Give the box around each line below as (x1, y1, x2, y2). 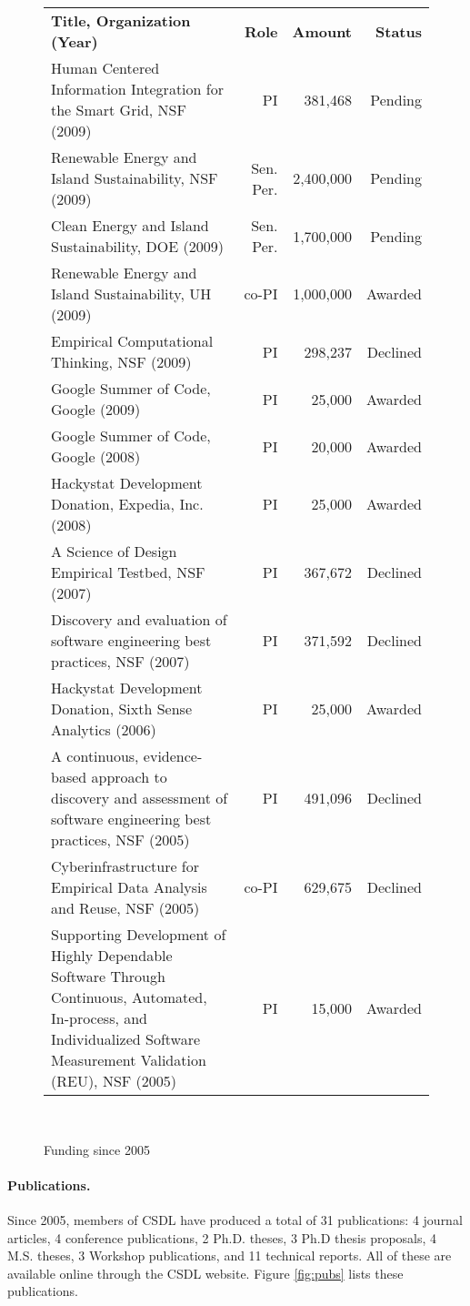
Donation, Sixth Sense (51, 698, 193, 719)
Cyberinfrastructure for (51, 855, 200, 876)
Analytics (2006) (51, 719, 156, 740)
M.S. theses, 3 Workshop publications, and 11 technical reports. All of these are (7, 1246, 452, 1265)
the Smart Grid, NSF (51, 99, 186, 120)
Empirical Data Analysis (51, 876, 207, 897)
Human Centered (51, 57, 160, 78)
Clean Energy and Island (51, 215, 209, 236)
